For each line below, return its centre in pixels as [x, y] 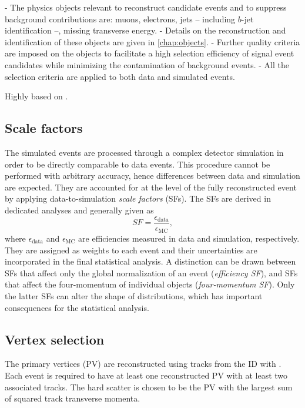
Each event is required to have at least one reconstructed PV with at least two [146, 375]
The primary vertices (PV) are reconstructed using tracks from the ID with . [143, 364]
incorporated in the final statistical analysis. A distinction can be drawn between [150, 261]
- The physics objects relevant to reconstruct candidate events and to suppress [146, 7]
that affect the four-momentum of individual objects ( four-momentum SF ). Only [150, 284]
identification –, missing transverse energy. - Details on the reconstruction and [145, 30]
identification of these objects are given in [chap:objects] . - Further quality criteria [152, 41]
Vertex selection [55, 339]
